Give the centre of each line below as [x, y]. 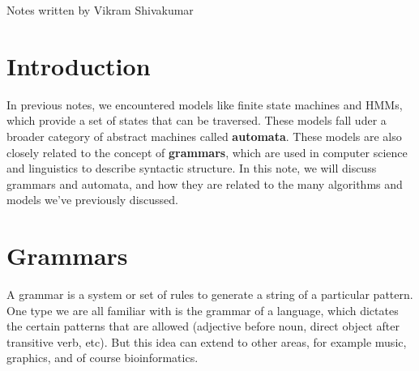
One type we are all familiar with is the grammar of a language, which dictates [203, 310]
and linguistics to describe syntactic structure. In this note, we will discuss [192, 168]
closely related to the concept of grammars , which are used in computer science [207, 152]
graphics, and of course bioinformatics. [103, 358]
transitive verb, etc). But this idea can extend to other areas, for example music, [207, 341]
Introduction [79, 65]
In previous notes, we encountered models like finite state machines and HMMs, [205, 104]
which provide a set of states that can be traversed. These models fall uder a [197, 120]
